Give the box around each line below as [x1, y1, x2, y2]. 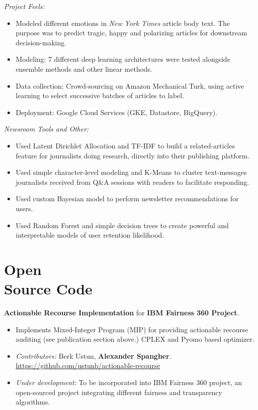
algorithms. [15, 397, 50, 407]
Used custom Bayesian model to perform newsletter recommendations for [15, 193, 239, 204]
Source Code [4, 278, 92, 299]
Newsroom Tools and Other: [4, 124, 89, 134]
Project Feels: [4, 1, 45, 11]
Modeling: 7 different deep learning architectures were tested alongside [15, 54, 231, 64]
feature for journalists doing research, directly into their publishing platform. [15, 150, 250, 160]
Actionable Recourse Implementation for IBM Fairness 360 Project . [4, 307, 240, 317]
